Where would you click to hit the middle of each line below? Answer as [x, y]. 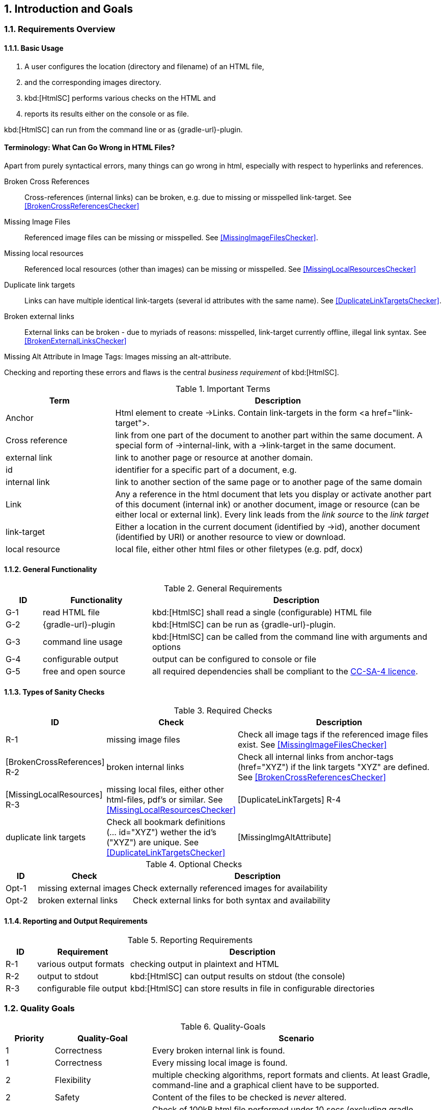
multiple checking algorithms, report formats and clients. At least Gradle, [291, 1075]
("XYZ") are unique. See [153, 843]
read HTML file [71, 613]
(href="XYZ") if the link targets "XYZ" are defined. [334, 767]
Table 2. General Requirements [223, 589]
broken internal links [145, 767]
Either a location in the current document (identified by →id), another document [268, 526]
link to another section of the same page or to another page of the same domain [269, 482]
